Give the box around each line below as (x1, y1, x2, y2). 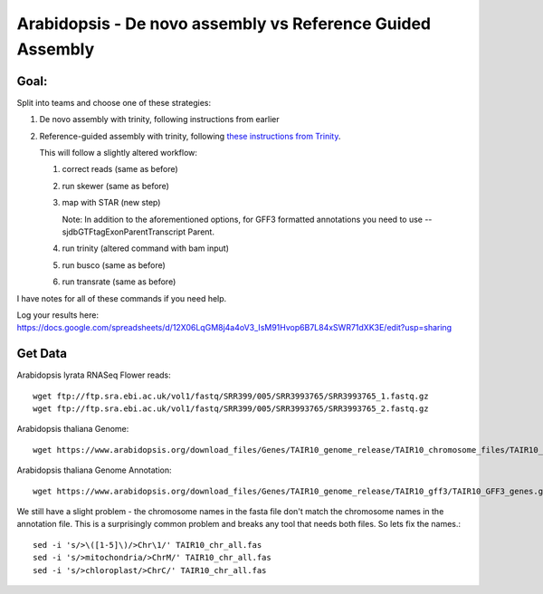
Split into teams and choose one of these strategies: (16, 97, 212, 108)
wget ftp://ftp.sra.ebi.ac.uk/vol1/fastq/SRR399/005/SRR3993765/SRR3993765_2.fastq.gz (33, 404, 429, 414)
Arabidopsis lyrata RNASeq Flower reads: (16, 369, 171, 380)
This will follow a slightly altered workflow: (39, 148, 198, 158)
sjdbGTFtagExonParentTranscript (62, 226, 186, 237)
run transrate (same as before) (62, 276, 176, 287)
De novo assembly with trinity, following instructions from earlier (39, 114, 280, 125)
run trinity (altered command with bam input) (62, 243, 230, 254)
